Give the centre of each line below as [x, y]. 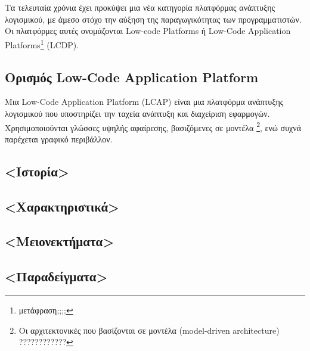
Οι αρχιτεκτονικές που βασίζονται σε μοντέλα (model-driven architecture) [149, 330]
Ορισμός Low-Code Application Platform [132, 77]
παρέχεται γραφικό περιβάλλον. [59, 139]
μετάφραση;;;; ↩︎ [46, 310]
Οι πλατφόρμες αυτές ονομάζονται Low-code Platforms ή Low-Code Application [148, 31]
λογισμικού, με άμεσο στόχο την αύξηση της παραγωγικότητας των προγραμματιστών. [153, 19]
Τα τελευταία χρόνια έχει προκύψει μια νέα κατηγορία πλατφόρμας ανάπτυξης [140, 7]
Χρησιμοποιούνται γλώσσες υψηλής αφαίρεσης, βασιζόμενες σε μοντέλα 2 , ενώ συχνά [153, 126]
